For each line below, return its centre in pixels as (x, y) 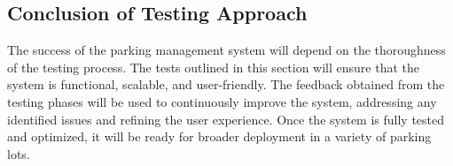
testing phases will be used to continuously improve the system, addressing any (222, 101)
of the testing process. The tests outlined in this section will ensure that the (213, 67)
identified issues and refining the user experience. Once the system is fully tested (226, 119)
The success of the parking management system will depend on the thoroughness (226, 50)
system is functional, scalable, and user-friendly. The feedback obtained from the (226, 84)
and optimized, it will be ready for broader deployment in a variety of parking (219, 136)
